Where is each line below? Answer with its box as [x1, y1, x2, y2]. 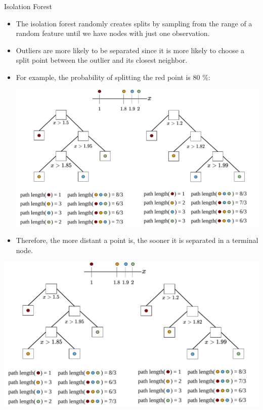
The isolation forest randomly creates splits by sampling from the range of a [16, 18, 252, 28]
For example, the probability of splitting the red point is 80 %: [16, 71, 210, 82]
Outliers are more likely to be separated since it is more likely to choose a [16, 45, 245, 55]
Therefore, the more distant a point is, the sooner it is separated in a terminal [16, 235, 258, 245]
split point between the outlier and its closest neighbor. [16, 55, 188, 65]
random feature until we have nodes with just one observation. [16, 28, 210, 38]
